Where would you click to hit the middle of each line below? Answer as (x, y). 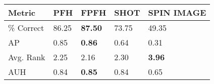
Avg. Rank (27, 57)
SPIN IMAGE (177, 12)
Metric (22, 12)
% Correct (26, 28)
